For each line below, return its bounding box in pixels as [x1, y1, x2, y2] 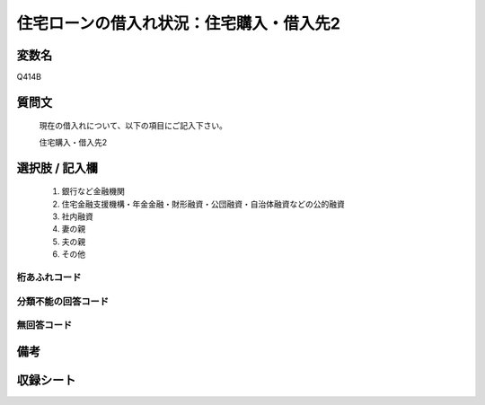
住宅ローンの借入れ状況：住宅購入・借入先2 [16, 13, 341, 33]
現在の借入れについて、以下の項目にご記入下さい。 [39, 120, 228, 131]
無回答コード [16, 319, 73, 331]
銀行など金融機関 [61, 186, 125, 197]
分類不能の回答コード [16, 295, 110, 307]
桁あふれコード [16, 270, 82, 283]
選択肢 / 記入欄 [16, 160, 99, 175]
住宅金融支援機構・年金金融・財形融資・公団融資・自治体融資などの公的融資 [61, 198, 345, 209]
